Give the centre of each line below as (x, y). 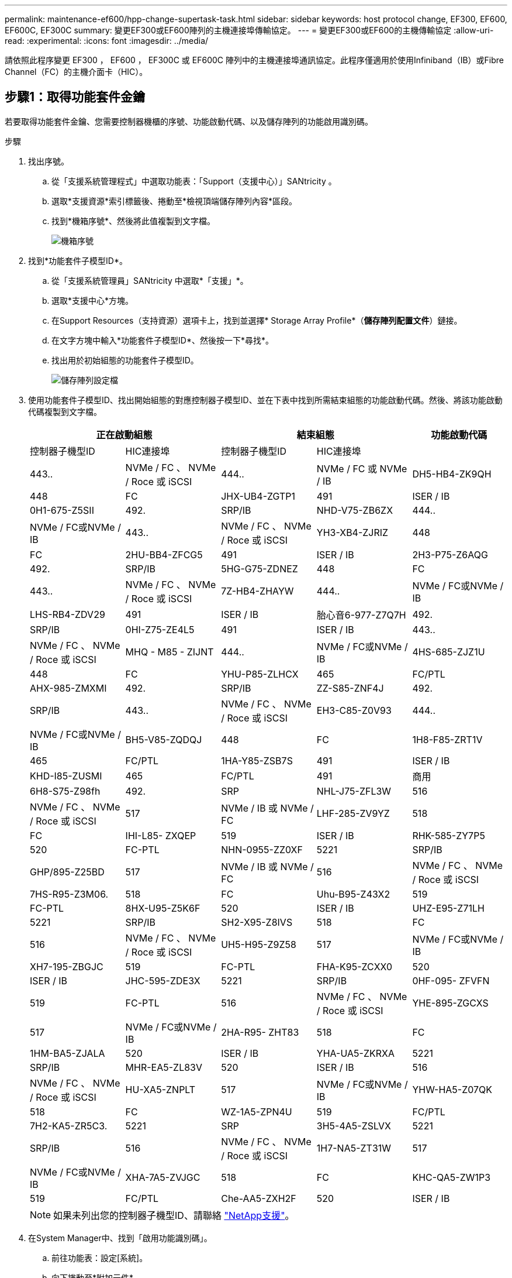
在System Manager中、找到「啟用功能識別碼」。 (120, 1238)
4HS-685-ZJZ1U (449, 652)
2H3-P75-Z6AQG (450, 554)
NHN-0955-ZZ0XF (262, 849)
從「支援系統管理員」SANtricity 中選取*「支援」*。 (150, 280)
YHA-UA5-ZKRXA (355, 1053)
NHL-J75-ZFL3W (354, 791)
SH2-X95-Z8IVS (257, 922)
